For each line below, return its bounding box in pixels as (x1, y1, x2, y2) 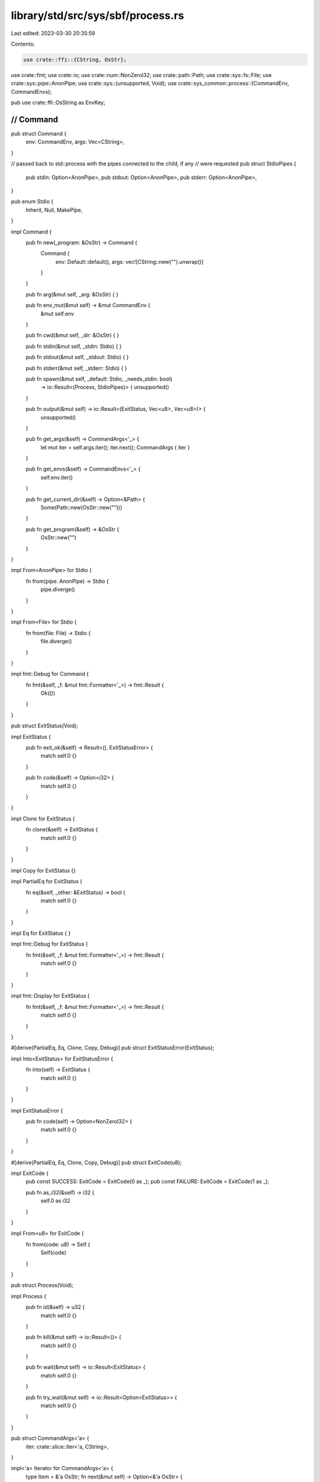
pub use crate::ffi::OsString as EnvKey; (11, 99, 105, 106)
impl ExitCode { (11, 1170, 49, 1177)
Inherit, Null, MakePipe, (25, 206, 83, 213)
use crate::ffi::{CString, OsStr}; (23, 56, 127, 63)
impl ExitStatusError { (11, 1107, 63, 1114)
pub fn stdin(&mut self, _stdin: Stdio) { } (25, 343, 122, 350)
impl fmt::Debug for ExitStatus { (11, 940, 88, 948)
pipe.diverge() (40, 586, 75, 593)
